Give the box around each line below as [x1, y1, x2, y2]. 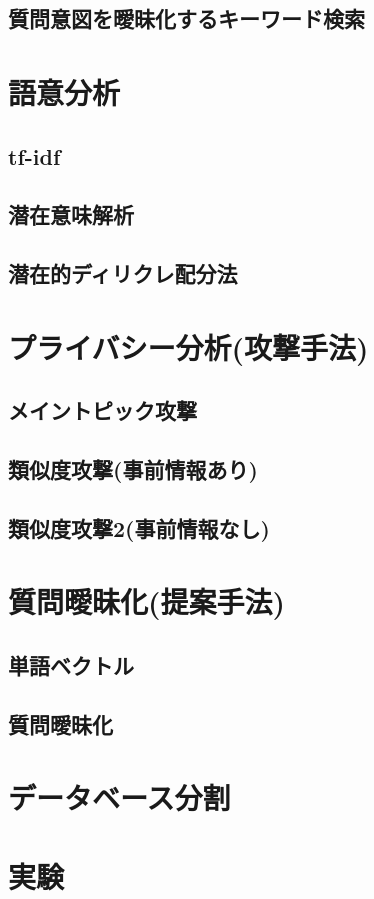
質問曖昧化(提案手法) [8, 581, 286, 622]
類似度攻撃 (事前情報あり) [8, 454, 258, 485]
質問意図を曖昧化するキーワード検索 [8, 3, 365, 34]
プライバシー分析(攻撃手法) [8, 326, 369, 367]
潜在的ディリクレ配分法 [8, 258, 238, 289]
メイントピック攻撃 [8, 395, 197, 426]
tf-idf [8, 140, 61, 171]
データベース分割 [8, 777, 231, 818]
